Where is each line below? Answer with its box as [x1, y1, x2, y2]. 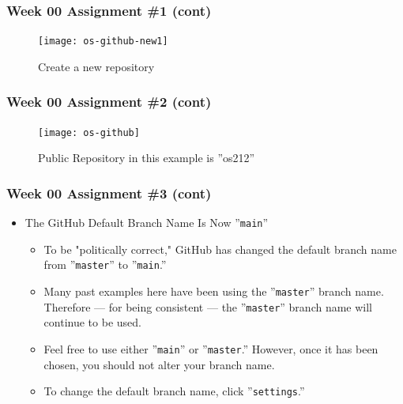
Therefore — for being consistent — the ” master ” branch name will [43, 298, 373, 315]
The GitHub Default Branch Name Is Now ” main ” [24, 214, 269, 231]
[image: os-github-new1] [38, 36, 168, 47]
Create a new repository [38, 58, 155, 74]
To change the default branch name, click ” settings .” [43, 383, 305, 399]
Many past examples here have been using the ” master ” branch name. [43, 283, 384, 300]
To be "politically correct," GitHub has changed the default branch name [43, 240, 397, 257]
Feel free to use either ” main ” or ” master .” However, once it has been [43, 340, 379, 357]
